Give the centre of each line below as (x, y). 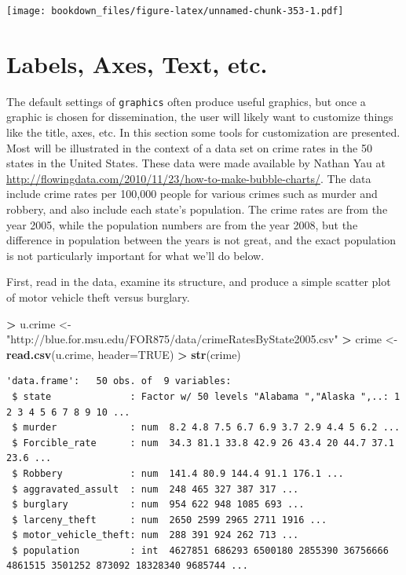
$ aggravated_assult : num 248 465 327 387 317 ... (155, 489)
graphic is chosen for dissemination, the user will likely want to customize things (200, 117)
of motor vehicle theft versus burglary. (98, 297)
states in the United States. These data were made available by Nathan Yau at (196, 163)
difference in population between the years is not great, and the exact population (201, 240)
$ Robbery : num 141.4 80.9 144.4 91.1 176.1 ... (178, 473)
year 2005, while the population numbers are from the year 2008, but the (182, 224)
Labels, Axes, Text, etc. (137, 63)
